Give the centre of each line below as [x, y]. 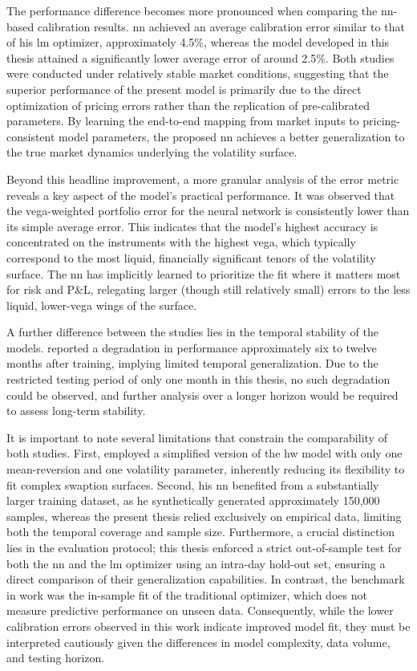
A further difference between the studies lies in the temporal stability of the [193, 332]
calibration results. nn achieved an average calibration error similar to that [221, 26]
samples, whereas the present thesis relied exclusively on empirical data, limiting [204, 516]
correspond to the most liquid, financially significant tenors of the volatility [191, 257]
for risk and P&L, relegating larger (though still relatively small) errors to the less [208, 289]
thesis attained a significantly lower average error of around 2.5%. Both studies [200, 57]
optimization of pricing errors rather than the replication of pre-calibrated [188, 105]
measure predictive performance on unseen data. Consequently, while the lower [200, 610]
